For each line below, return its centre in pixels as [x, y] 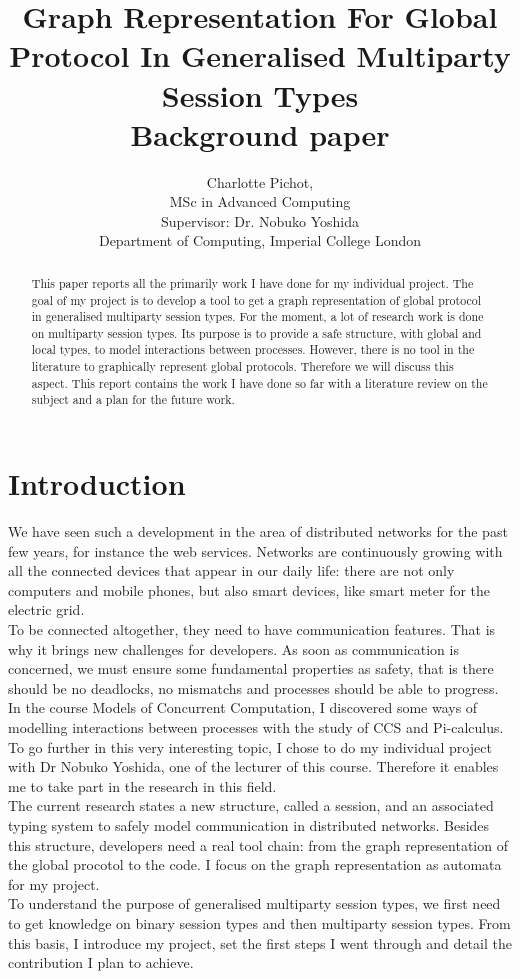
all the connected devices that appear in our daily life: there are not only [231, 570]
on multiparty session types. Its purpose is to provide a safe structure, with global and [256, 332]
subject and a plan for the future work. [133, 399]
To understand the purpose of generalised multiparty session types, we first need [254, 903]
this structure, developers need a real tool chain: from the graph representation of [258, 844]
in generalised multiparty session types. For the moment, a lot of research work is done [257, 316]
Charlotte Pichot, [260, 181]
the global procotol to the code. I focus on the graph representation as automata [255, 864]
